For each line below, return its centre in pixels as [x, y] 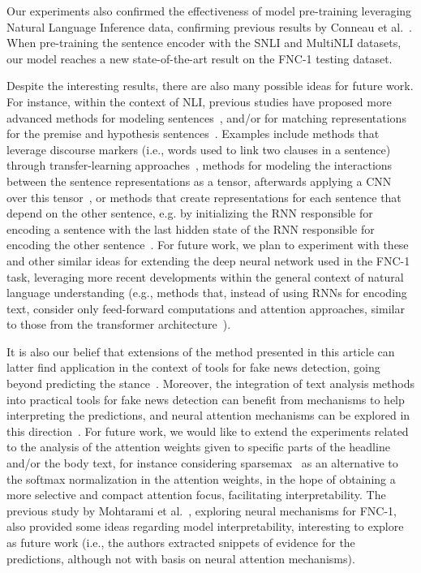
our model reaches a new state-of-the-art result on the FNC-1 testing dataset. [200, 58]
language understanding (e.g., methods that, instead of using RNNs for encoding [207, 293]
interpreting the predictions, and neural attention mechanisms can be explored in [208, 415]
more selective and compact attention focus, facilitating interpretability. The [196, 495]
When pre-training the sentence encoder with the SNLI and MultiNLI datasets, [204, 43]
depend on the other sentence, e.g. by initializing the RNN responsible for [190, 213]
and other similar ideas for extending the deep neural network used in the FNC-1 [208, 260]
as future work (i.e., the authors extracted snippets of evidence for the [181, 542]
